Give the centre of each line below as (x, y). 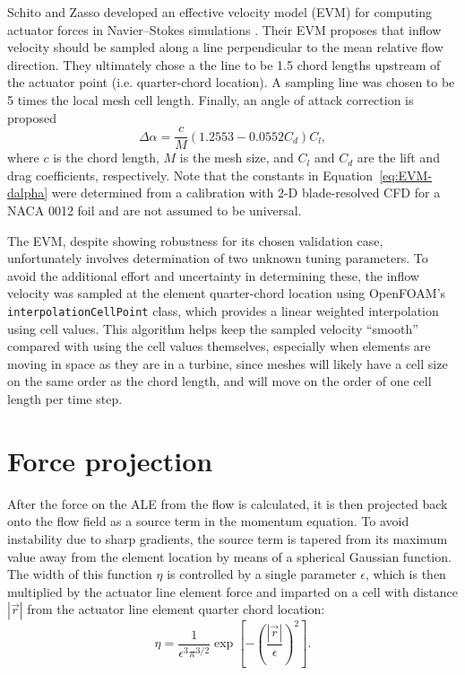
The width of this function (80, 574)
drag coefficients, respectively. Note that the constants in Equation (190, 175)
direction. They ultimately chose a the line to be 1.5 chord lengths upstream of (224, 64)
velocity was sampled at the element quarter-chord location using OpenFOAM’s (227, 293)
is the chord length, (106, 158)
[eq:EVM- (406, 175)
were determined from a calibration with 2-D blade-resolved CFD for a (246, 193)
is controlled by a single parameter (262, 574)
